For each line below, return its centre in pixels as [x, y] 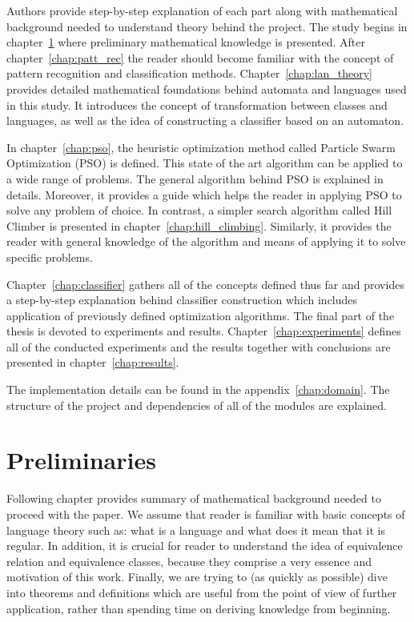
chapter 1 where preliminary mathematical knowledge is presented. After [186, 42]
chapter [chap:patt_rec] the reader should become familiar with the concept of [200, 57]
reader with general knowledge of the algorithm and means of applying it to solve [206, 241]
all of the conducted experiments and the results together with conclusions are [199, 346]
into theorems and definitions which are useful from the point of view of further [202, 592]
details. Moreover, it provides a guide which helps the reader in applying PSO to [204, 194]
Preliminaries [81, 460]
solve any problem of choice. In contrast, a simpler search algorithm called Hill [199, 210]
